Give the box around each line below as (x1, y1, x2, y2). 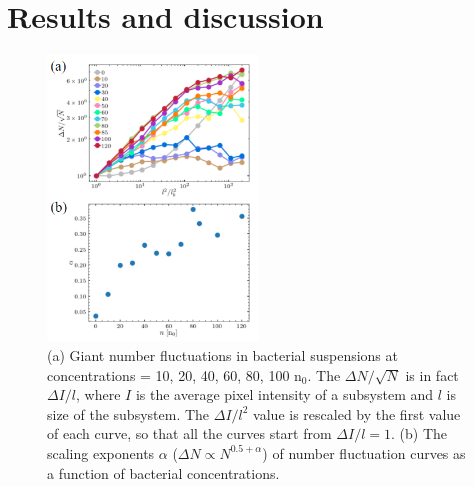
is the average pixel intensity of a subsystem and (135, 384, 434, 405)
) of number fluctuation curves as (262, 442, 466, 463)
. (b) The (390, 423, 447, 444)
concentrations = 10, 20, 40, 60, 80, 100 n (47, 364, 302, 385)
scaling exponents (47, 442, 155, 463)
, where (76, 384, 121, 405)
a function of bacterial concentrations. (47, 462, 280, 483)
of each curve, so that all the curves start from (47, 423, 332, 444)
